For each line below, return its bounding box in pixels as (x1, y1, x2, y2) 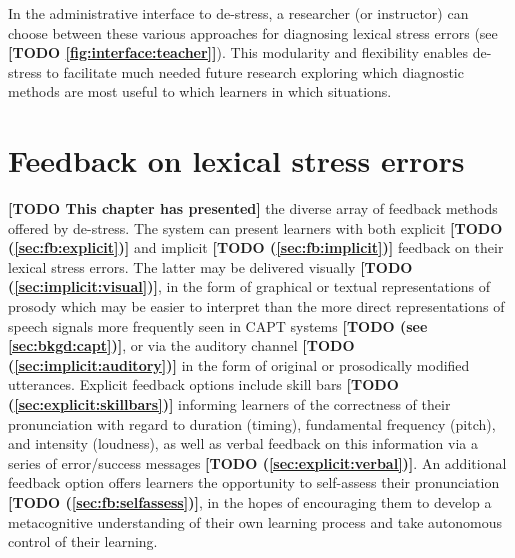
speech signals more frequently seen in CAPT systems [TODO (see (8, 315, 428, 336)
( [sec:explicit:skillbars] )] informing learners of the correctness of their (8, 394, 451, 415)
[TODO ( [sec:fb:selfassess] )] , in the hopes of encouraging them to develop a (8, 492, 492, 512)
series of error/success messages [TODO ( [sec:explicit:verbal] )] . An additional (8, 452, 507, 473)
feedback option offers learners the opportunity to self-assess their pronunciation (8, 472, 500, 493)
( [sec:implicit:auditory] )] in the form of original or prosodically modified (8, 354, 470, 375)
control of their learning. (8, 531, 158, 552)
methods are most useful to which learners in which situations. (8, 81, 392, 102)
